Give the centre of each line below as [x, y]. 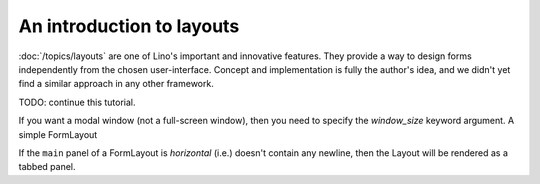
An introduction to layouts [129, 26]
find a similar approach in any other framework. [116, 84]
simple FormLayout [58, 134]
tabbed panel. [47, 167]
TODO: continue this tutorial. [77, 102]
